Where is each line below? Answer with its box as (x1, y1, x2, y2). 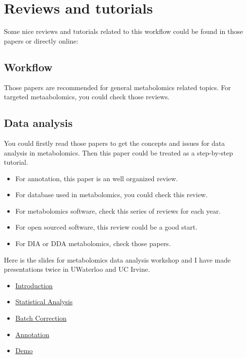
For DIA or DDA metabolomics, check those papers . (15, 238, 171, 249)
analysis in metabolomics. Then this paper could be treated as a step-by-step (4, 147, 233, 157)
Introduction (15, 280, 53, 290)
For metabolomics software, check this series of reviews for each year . (15, 205, 221, 216)
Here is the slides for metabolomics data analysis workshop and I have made (4, 254, 231, 265)
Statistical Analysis (15, 296, 73, 307)
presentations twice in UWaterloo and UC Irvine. (4, 264, 150, 274)
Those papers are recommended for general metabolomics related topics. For (4, 82, 231, 92)
